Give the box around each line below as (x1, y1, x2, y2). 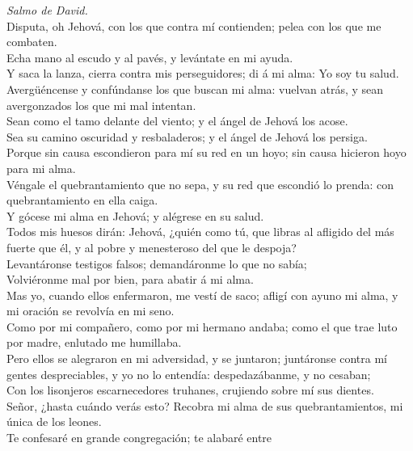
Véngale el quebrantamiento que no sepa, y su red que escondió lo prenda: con (6, 175, 394, 192)
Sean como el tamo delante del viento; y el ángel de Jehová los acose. (6, 112, 348, 129)
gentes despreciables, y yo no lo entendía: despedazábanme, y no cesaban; (6, 365, 371, 382)
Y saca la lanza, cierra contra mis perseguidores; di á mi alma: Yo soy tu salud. (6, 65, 399, 82)
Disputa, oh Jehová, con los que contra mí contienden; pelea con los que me (6, 17, 381, 34)
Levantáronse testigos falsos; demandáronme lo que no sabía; (6, 255, 307, 272)
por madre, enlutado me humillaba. (6, 334, 182, 351)
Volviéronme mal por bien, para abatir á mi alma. (6, 271, 254, 288)
